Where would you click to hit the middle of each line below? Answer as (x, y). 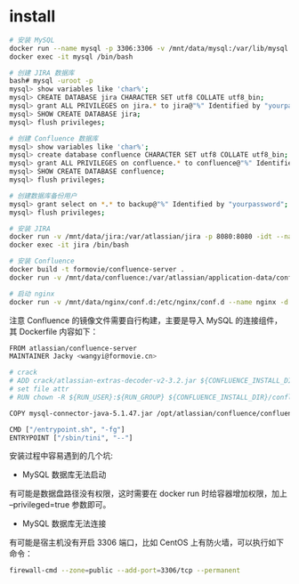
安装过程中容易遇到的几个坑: (61, 456)
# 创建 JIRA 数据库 (42, 73)
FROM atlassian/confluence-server (73, 348)
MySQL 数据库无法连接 (64, 523)
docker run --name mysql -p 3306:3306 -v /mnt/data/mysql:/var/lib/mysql (149, 48)
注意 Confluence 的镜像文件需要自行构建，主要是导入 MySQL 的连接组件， (146, 320)
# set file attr (39, 389)
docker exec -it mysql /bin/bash (71, 57)
